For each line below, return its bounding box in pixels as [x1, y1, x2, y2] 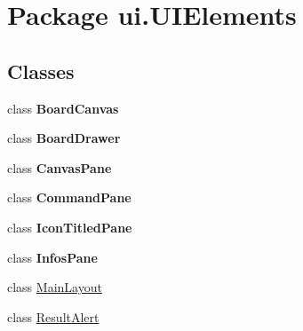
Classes [7, 57, 75, 84]
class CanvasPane [7, 158, 112, 177]
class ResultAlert [7, 307, 100, 326]
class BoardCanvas [7, 99, 119, 117]
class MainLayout [7, 278, 102, 296]
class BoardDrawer [7, 129, 121, 147]
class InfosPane [7, 248, 98, 266]
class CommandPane [7, 188, 132, 207]
